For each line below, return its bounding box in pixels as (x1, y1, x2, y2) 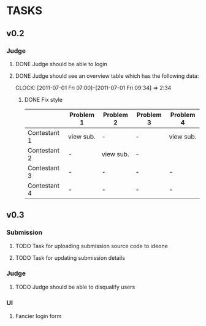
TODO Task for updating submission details (15, 254, 126, 261)
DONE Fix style (24, 96, 63, 103)
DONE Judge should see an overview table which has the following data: (15, 72, 199, 80)
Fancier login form (15, 313, 62, 320)
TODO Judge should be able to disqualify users (15, 283, 135, 290)
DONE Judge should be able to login (15, 60, 107, 67)
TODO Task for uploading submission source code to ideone (15, 242, 169, 249)
